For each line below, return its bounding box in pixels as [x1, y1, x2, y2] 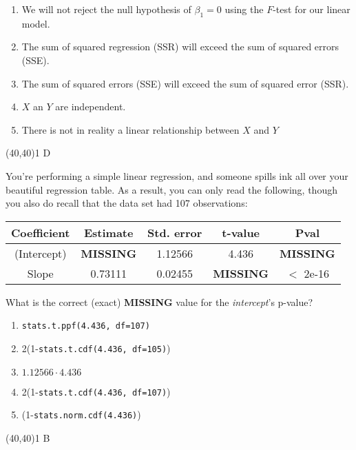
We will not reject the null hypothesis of [21, 2, 191, 16]
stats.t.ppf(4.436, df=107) [21, 321, 150, 331]
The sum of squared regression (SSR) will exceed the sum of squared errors [21, 39, 339, 54]
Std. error [147, 224, 202, 241]
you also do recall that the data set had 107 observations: [6, 196, 248, 210]
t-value [222, 224, 260, 241]
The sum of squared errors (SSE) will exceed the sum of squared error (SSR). [21, 76, 349, 90]
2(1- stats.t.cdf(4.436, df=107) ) [21, 384, 171, 398]
